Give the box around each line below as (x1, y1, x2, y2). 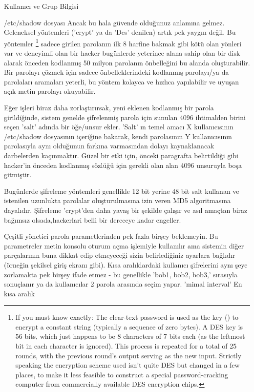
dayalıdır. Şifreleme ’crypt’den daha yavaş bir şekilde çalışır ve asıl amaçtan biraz (4, 205, 248, 215)
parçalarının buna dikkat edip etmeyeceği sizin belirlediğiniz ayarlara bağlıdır (4, 250, 235, 260)
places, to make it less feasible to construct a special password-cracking (15, 369, 228, 379)
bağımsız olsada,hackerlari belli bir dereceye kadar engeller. (4, 214, 181, 225)
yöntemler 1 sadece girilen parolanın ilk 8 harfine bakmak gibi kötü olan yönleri (4, 37, 242, 48)
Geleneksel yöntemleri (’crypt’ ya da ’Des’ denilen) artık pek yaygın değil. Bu (4, 27, 236, 37)
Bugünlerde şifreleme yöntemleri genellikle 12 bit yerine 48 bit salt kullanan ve (4, 186, 239, 196)
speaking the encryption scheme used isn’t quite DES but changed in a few (15, 360, 240, 370)
